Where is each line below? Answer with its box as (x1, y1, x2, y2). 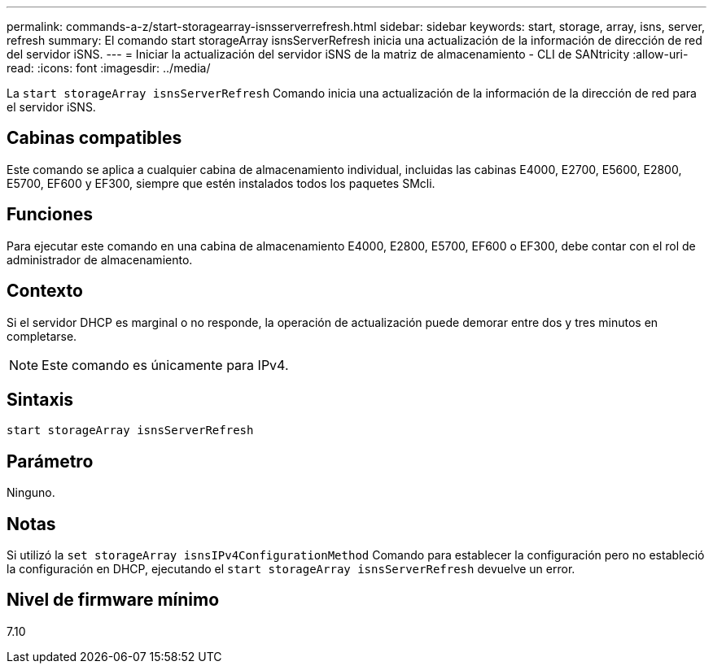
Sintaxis (7, 389, 74, 410)
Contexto (7, 281, 83, 302)
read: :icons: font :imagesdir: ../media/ (7, 61, 211, 75)
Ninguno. (7, 485, 55, 500)
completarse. (7, 328, 77, 343)
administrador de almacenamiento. (7, 252, 193, 267)
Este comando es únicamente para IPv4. (42, 356, 289, 373)
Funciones (7, 204, 94, 225)
